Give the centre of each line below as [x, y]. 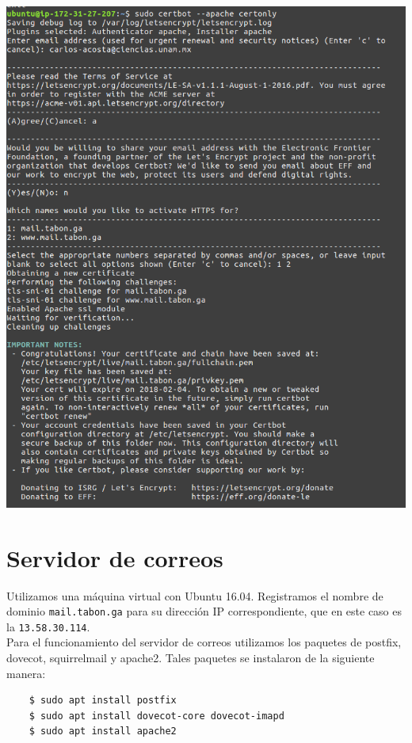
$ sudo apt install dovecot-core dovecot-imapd [156, 716]
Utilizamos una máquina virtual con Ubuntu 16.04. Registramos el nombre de [195, 595]
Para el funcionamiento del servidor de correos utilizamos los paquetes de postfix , [204, 642]
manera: [26, 673]
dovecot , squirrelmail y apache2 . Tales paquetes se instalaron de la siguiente [191, 658]
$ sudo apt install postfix [103, 701]
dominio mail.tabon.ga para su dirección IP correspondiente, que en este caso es [204, 611]
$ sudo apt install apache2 [103, 732]
